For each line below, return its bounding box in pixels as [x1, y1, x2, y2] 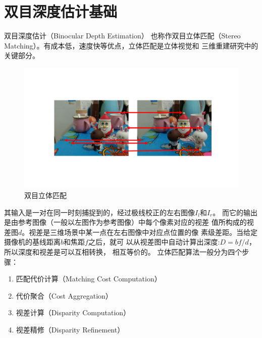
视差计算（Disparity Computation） [16, 307, 131, 318]
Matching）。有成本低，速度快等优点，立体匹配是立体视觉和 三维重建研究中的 [4, 40, 258, 51]
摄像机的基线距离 [4, 236, 61, 247]
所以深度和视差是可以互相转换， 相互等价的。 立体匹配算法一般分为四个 [4, 246, 242, 257]
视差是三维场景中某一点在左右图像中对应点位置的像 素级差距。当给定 [29, 226, 257, 237]
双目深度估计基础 [4, 1, 118, 22]
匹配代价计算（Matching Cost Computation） [16, 273, 162, 284]
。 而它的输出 [213, 207, 257, 217]
